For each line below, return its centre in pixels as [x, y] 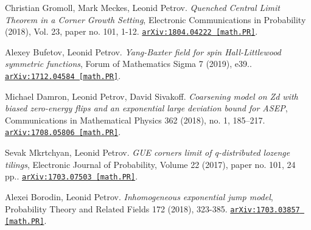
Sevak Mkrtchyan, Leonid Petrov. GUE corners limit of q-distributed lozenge [148, 152]
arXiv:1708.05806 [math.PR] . [63, 132]
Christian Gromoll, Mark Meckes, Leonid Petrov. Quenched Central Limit [142, 7]
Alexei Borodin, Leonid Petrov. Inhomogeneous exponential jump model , [139, 196]
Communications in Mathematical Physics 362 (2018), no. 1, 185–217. [135, 120]
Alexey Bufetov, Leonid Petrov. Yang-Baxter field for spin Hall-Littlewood [143, 51]
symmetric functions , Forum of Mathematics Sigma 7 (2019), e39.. [128, 64]
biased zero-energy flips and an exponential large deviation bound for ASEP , [146, 108]
